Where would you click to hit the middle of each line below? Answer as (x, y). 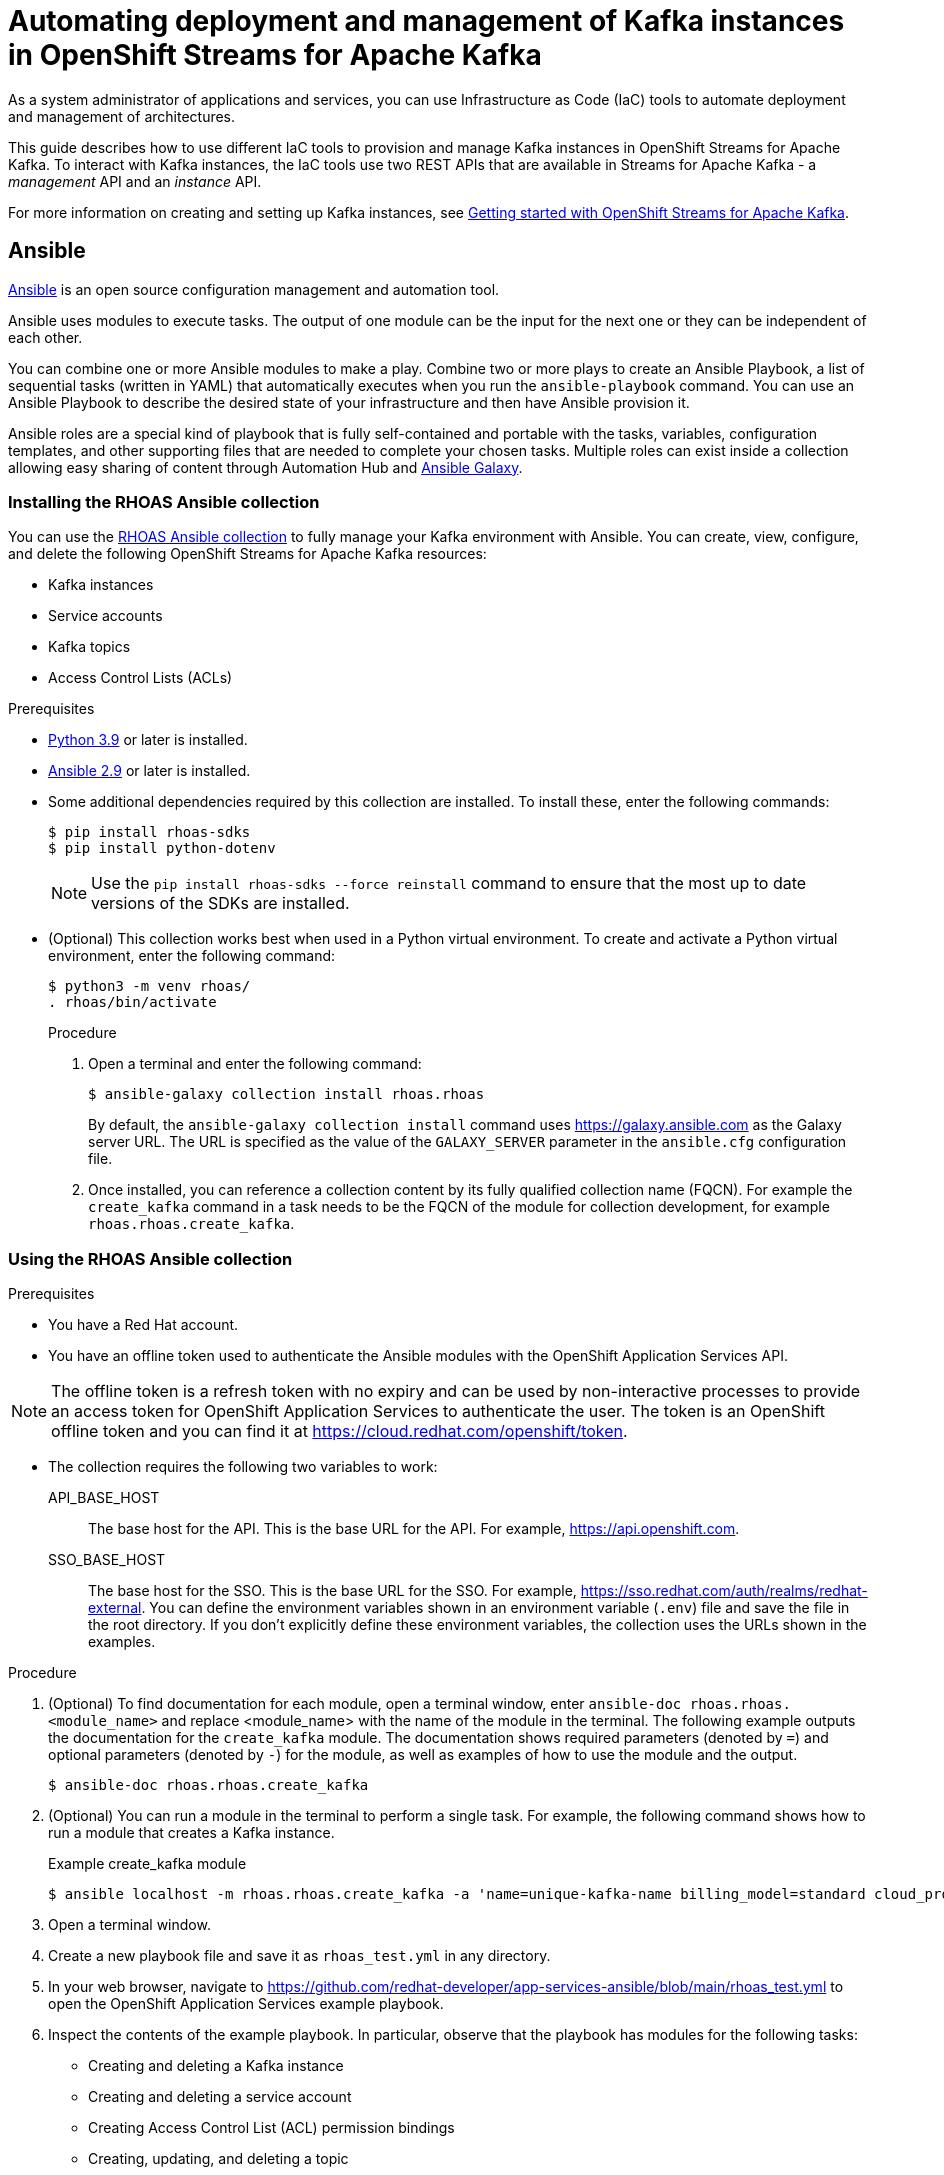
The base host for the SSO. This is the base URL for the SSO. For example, (332, 1591)
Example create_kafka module (147, 1864)
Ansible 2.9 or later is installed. (149, 771)
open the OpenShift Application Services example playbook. (246, 2004)
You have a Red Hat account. (143, 1325)
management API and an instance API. (135, 181)
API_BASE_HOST (104, 1498)
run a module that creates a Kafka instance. (191, 1833)
